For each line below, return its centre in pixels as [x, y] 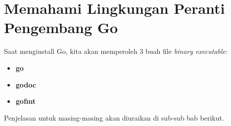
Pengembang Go [61, 27]
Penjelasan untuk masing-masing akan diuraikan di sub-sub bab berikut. [114, 117]
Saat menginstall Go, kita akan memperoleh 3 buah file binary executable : [116, 51]
